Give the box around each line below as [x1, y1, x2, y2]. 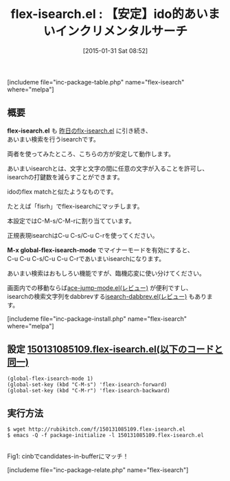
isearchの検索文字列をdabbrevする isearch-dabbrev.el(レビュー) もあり [7, 292, 207, 300]
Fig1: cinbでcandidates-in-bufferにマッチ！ [7, 452, 129, 460]
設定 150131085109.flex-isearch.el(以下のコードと [7, 344, 223, 355]
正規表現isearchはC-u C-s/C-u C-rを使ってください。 [7, 231, 159, 239]
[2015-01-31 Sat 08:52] [82, 46, 148, 55]
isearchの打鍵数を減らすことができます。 [7, 172, 124, 181]
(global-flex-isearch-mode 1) [7, 375, 94, 382]
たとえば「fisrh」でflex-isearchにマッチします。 [7, 202, 143, 210]
